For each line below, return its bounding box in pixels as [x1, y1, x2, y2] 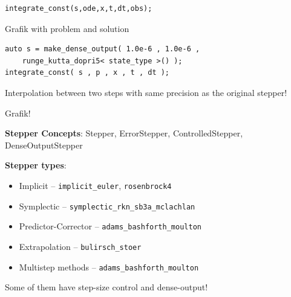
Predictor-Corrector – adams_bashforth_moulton [19, 220, 201, 232]
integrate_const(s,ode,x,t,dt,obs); [5, 4, 152, 13]
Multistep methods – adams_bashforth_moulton [19, 260, 199, 273]
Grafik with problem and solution [5, 22, 129, 34]
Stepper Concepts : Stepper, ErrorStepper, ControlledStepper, [5, 127, 243, 139]
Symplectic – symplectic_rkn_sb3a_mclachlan [19, 199, 195, 212]
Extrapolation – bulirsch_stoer [19, 240, 142, 252]
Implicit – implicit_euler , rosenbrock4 [19, 179, 172, 191]
